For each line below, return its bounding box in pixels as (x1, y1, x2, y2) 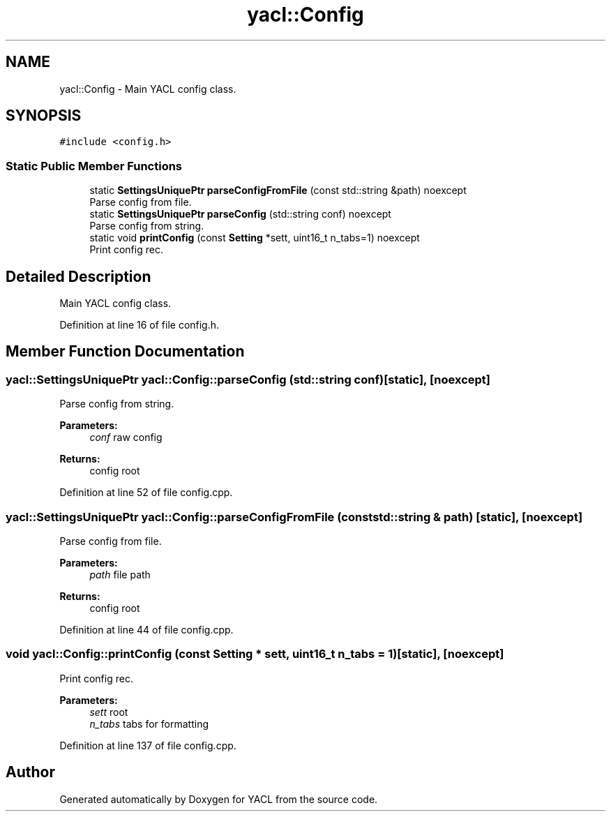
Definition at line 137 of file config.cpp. (59, 739, 236, 751)
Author (6, 763, 55, 781)
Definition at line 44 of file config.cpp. (59, 624, 234, 636)
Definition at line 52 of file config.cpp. (59, 486, 233, 499)
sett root (89, 705, 128, 718)
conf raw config (89, 431, 163, 444)
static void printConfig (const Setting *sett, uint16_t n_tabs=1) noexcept (89, 232, 420, 244)
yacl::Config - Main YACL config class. (59, 82, 236, 95)
